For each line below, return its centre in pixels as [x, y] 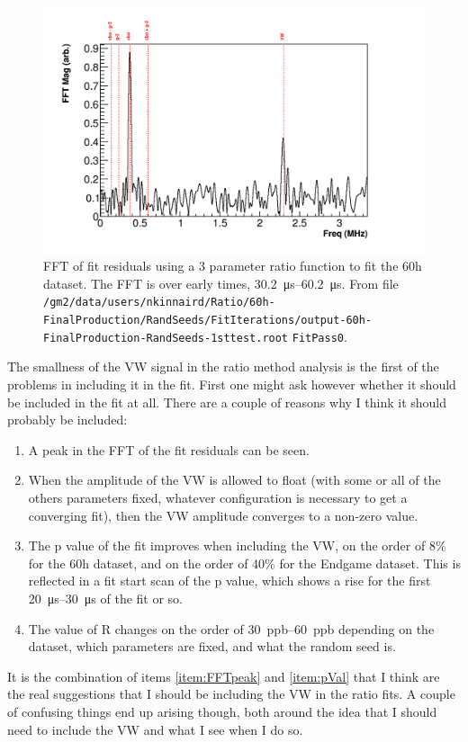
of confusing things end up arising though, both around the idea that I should [222, 711]
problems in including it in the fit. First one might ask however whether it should [232, 384]
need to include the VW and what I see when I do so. [155, 729]
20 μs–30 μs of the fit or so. [106, 598]
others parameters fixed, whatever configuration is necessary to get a [218, 497]
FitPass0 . [319, 336]
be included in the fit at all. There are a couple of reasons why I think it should [227, 402]
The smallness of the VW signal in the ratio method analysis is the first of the [223, 367]
